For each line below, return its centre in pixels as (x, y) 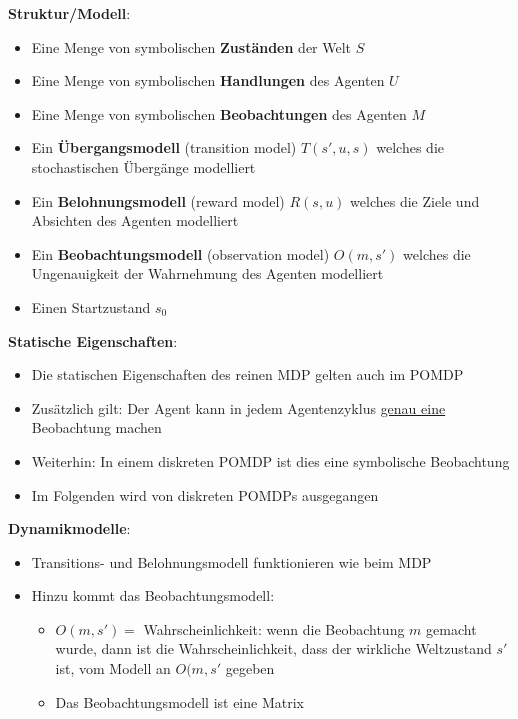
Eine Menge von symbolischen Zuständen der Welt (191, 46)
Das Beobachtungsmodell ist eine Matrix (179, 701)
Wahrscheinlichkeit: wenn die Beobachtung (274, 628)
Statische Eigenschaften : (93, 340)
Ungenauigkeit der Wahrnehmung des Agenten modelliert (207, 273)
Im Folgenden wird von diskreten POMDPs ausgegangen (205, 494)
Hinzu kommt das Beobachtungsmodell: (153, 595)
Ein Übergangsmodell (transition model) (164, 147)
